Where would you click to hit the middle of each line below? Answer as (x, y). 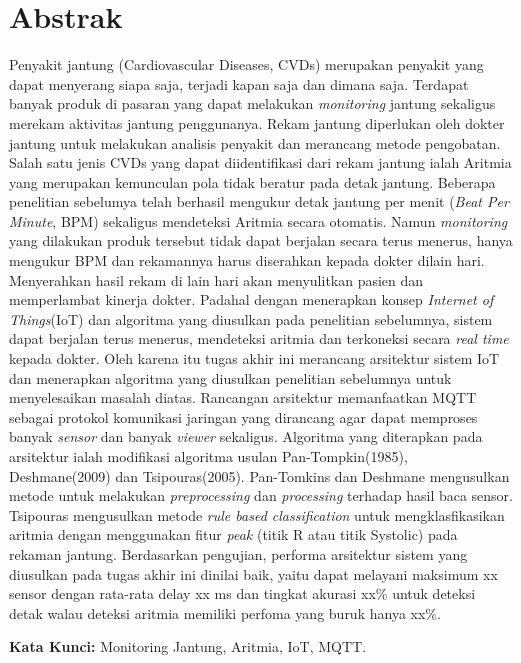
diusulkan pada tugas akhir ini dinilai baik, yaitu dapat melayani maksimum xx (253, 573)
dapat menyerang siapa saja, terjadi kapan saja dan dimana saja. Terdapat (239, 83)
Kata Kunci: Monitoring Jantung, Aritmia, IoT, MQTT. (188, 646)
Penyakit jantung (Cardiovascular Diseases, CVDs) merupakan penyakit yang (246, 64)
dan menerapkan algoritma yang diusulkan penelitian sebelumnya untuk (230, 377)
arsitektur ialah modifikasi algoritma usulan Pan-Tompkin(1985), (208, 456)
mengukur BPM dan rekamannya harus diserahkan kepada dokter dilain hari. (247, 260)
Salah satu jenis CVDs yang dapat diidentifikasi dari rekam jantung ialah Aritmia (260, 162)
